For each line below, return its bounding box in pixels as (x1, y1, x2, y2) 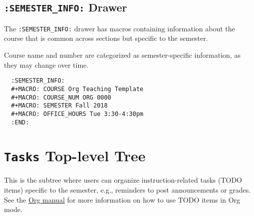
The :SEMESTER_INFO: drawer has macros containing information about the (4, 23, 235, 33)
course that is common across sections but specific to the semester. (4, 33, 208, 43)
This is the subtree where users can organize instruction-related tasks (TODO (4, 175, 243, 185)
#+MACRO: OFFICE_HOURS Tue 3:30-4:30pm (11, 110, 144, 117)
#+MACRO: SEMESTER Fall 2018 (11, 102, 108, 109)
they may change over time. (4, 59, 89, 70)
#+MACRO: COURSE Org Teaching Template (11, 85, 144, 93)
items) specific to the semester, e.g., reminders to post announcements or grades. (4, 185, 251, 195)
